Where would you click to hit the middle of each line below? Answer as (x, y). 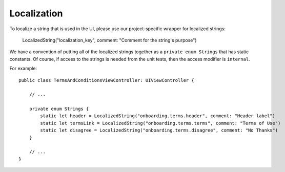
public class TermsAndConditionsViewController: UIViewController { (106, 80)
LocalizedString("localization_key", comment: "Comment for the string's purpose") (109, 40)
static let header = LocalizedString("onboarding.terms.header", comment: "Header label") (158, 116)
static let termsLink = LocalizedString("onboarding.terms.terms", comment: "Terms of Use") (160, 123)
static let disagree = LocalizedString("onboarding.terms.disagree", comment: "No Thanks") (159, 130)
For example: (23, 69)
